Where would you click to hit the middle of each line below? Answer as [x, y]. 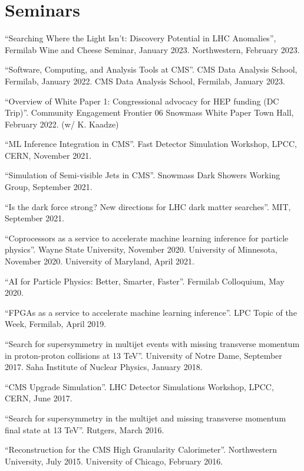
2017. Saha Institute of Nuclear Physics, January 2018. [104, 367]
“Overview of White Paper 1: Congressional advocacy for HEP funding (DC [142, 101]
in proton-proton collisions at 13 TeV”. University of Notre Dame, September [143, 355]
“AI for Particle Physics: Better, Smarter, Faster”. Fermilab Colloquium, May [145, 281]
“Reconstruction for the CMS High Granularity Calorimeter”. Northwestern [141, 449]
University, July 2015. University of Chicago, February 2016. [114, 461]
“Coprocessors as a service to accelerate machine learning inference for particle [147, 238]
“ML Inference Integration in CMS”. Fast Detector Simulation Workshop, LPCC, [151, 144]
